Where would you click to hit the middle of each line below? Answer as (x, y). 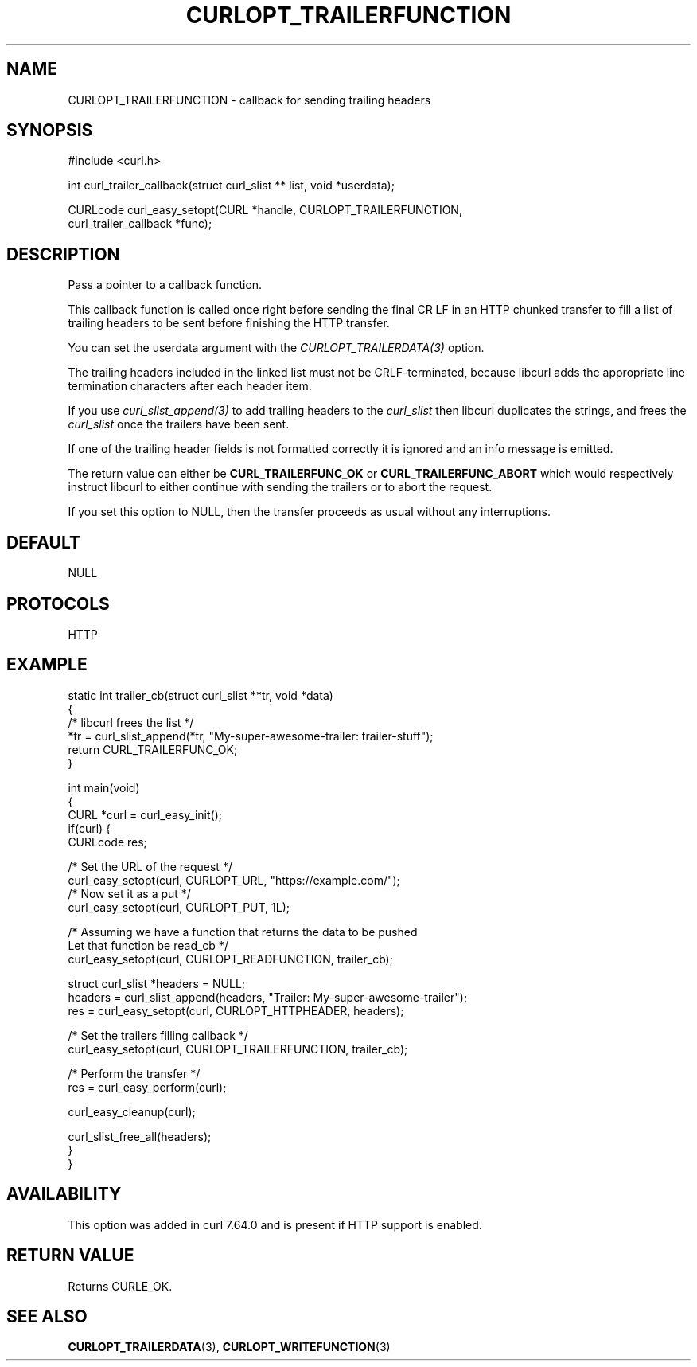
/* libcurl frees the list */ (131, 722)
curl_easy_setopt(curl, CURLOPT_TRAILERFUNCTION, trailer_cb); (238, 1049)
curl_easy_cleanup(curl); (132, 1111)
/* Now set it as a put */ (129, 893)
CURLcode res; (107, 842)
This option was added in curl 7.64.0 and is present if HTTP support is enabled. (275, 1224)
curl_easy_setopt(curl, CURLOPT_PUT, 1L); (179, 907)
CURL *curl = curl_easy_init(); (145, 814)
